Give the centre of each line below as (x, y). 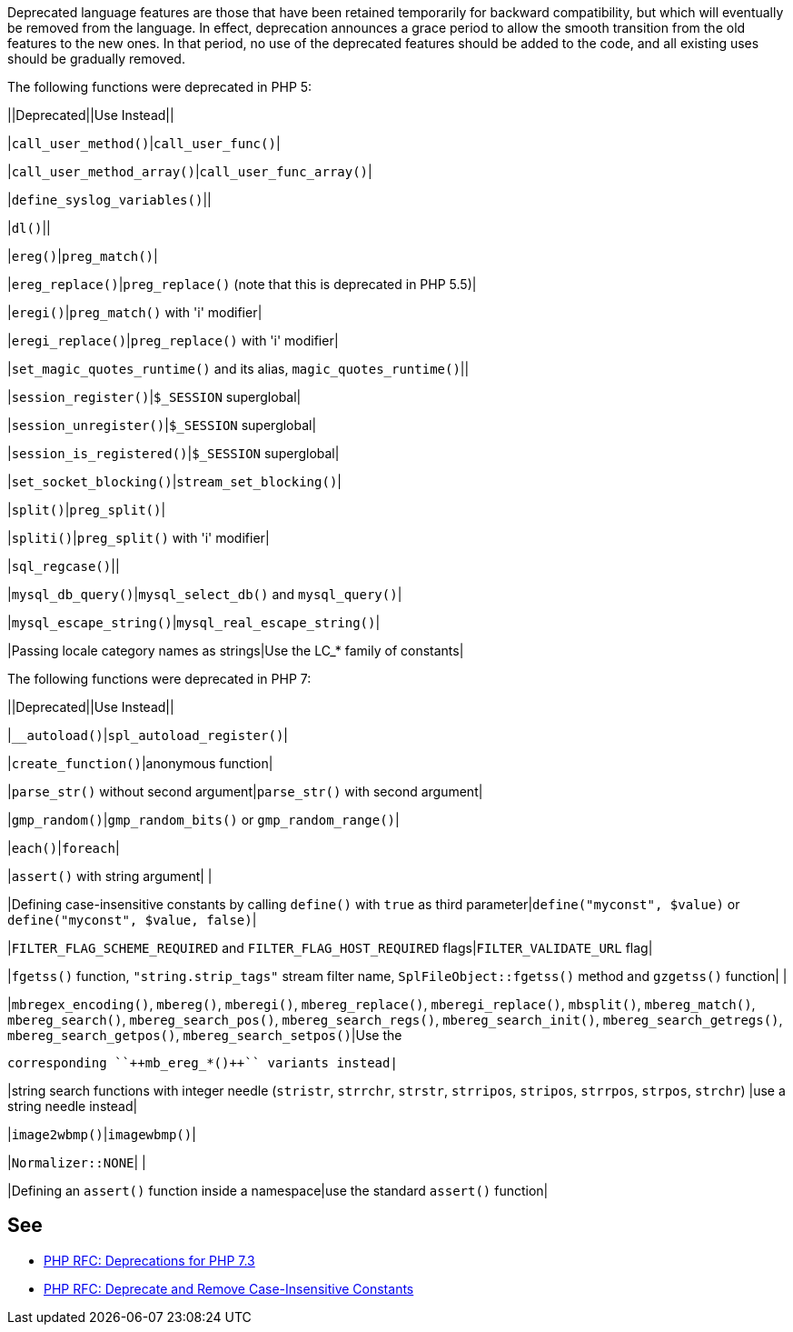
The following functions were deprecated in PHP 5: (160, 87)
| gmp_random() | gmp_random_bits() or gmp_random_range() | (203, 820)
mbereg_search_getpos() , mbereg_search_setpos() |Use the (205, 1035)
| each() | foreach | (64, 848)
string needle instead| (73, 1106)
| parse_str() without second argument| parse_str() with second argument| (245, 791)
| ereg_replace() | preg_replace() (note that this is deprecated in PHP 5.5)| (242, 284)
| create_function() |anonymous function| (140, 763)
